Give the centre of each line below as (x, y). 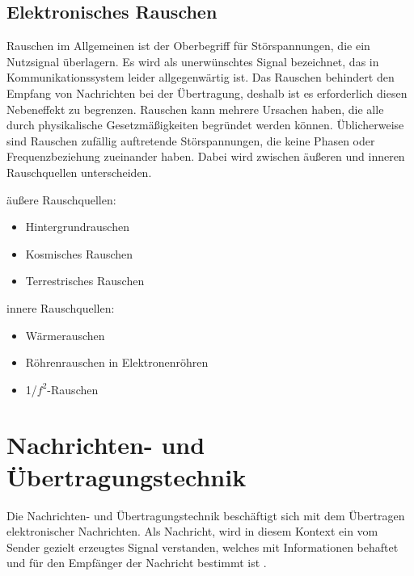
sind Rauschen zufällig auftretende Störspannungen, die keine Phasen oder (191, 140)
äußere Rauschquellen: (61, 199)
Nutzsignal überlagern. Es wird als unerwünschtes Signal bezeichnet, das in (193, 61)
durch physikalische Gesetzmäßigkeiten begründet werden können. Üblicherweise (205, 125)
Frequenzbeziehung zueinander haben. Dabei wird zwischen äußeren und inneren (206, 156)
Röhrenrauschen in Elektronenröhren (117, 362)
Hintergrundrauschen (77, 227)
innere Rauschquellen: (61, 307)
